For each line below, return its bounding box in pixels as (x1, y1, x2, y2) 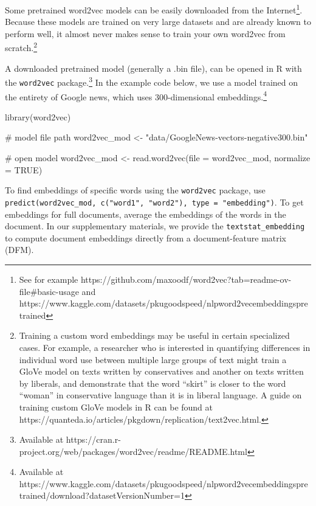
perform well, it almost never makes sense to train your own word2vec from (5, 27, 286, 40)
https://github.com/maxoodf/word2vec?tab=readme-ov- (80, 272, 292, 285)
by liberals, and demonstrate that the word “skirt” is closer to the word (19, 376, 286, 389)
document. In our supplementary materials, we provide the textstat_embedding (5, 220, 305, 232)
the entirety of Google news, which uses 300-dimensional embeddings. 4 (5, 88, 267, 103)
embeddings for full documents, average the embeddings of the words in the (5, 207, 286, 220)
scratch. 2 (5, 40, 38, 54)
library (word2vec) (5, 110, 71, 123)
